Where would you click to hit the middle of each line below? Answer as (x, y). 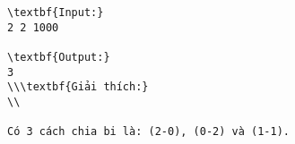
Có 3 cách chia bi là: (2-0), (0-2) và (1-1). (148, 132)
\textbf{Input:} (56, 13)
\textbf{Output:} (59, 57)
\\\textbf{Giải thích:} (78, 87)
